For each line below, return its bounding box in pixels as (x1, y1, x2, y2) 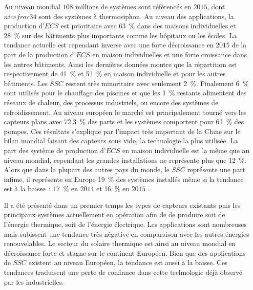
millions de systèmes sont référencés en (75, 1, 191, 11)
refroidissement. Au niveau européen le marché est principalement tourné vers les (4, 107, 247, 117)
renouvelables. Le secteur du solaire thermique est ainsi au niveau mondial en (4, 238, 235, 248)
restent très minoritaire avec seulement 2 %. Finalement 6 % (65, 78, 249, 88)
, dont (207, 1, 225, 11)
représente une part (187, 164, 246, 175)
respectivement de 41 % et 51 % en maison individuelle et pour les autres (4, 68, 226, 79)
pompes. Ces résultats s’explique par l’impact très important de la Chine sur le (4, 126, 241, 136)
